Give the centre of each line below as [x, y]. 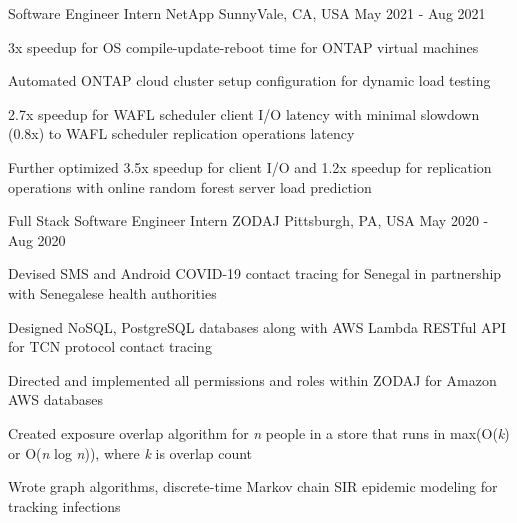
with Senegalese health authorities [112, 292]
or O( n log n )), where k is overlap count [130, 452]
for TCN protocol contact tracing [110, 346]
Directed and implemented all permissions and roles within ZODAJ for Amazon [252, 379]
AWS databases [56, 399]
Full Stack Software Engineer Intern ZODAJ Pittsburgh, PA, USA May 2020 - [248, 220]
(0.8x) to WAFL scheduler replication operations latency [181, 133]
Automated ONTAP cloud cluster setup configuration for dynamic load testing [249, 80]
